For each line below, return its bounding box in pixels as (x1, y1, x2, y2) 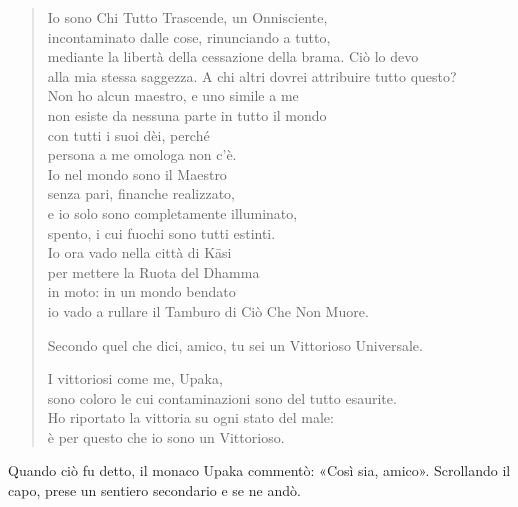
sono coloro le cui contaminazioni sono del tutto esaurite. (47, 387, 397, 408)
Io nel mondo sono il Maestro (47, 163, 227, 184)
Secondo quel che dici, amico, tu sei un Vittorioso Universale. (47, 334, 423, 355)
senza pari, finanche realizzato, (47, 183, 236, 204)
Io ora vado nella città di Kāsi (47, 242, 232, 263)
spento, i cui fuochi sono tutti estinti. (47, 222, 276, 243)
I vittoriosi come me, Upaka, (47, 368, 223, 389)
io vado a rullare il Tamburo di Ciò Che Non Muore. (47, 300, 369, 321)
